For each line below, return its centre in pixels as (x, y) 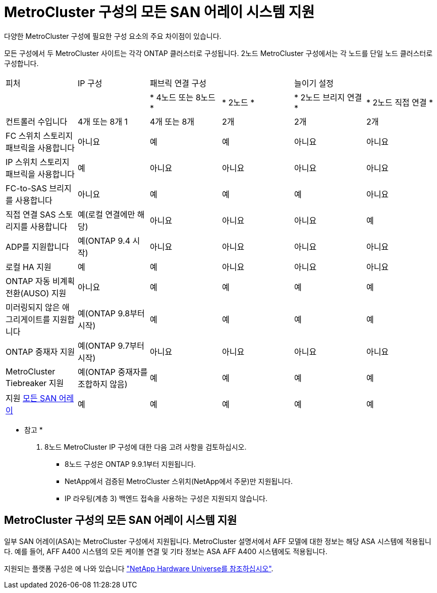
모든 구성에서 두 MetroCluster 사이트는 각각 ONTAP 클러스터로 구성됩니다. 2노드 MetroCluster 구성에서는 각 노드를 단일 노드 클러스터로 (219, 53)
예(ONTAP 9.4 (104, 240)
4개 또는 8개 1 (103, 121)
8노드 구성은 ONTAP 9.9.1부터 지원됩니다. (130, 464)
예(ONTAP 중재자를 (113, 372)
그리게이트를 (28, 319)
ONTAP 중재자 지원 (40, 352)
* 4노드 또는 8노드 (183, 97)
